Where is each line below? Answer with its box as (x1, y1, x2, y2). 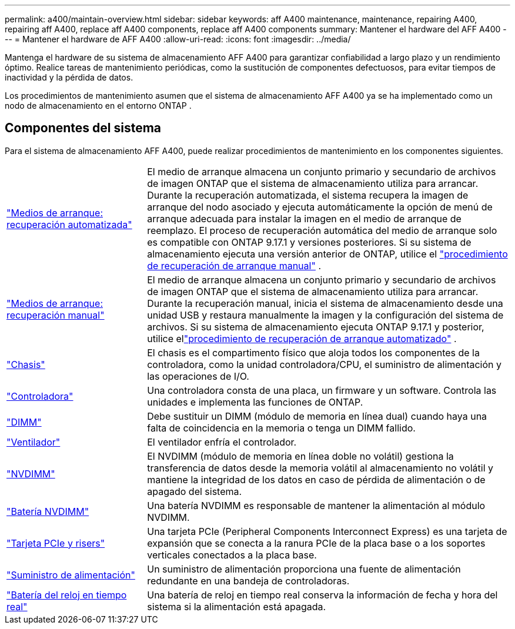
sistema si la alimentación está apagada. (147, 600, 326, 613)
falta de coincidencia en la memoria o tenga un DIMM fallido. (147, 421, 416, 434)
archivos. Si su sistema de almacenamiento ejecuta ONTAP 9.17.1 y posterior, (147, 320, 484, 333)
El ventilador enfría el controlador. (147, 436, 297, 448)
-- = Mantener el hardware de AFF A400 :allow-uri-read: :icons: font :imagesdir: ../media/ (5, 34, 351, 44)
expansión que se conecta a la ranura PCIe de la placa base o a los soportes (147, 537, 486, 549)
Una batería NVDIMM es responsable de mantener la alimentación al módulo (147, 499, 486, 511)
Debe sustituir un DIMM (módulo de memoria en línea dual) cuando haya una (147, 410, 487, 422)
